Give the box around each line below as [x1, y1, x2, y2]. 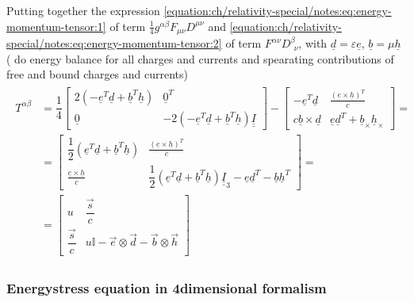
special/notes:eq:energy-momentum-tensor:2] [6, 35, 222, 52]
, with [298, 35, 328, 52]
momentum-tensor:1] [6, 17, 106, 34]
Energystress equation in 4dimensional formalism [6, 277, 327, 297]
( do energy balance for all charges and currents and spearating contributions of [6, 50, 394, 67]
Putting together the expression [6, 2, 160, 18]
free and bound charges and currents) [6, 66, 188, 82]
